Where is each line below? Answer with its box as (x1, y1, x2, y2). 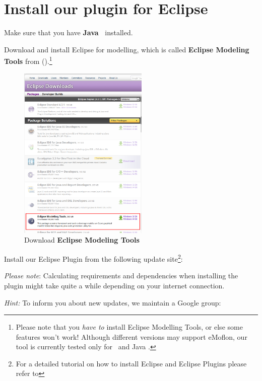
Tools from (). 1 (4, 54, 52, 66)
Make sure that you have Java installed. (4, 27, 133, 38)
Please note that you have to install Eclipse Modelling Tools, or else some (16, 322, 243, 332)
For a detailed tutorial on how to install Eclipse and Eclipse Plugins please (16, 358, 247, 368)
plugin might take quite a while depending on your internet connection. (4, 280, 225, 290)
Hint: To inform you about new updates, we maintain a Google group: (4, 297, 221, 308)
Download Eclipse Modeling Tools (24, 235, 140, 245)
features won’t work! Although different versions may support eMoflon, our (16, 331, 247, 342)
